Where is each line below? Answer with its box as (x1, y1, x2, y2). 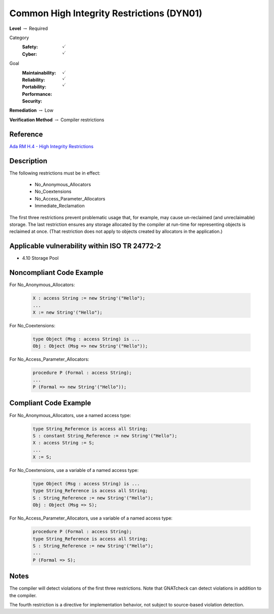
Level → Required (9, 25, 48, 31)
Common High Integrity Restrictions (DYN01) (9, 8, 202, 19)
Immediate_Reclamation (35, 203, 85, 209)
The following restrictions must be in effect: (9, 170, 101, 176)
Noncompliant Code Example (9, 268, 104, 277)
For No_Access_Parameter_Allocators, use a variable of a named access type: (9, 515, 173, 521)
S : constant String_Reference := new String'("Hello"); (32, 433, 178, 438)
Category (9, 35, 29, 41)
